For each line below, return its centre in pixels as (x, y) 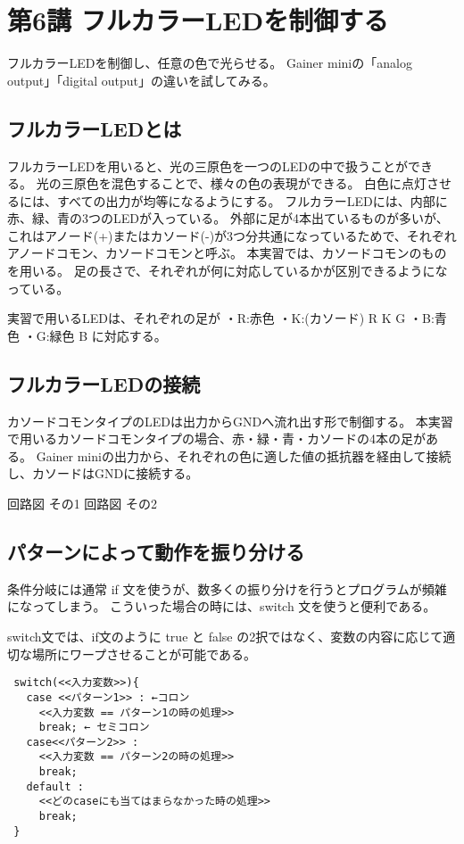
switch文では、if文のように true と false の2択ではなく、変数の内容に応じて (225, 637)
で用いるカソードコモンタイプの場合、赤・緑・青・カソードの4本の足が (216, 439)
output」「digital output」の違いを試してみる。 (141, 80)
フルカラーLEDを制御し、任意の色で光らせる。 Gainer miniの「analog (210, 63)
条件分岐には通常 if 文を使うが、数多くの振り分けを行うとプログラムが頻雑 (227, 588)
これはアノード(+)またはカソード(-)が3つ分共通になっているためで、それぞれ (232, 235)
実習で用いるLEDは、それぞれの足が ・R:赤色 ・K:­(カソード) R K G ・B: (221, 318)
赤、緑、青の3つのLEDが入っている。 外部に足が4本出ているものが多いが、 (228, 218)
